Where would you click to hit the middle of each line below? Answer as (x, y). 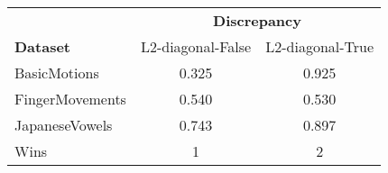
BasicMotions (57, 73)
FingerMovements (70, 99)
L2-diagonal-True (320, 46)
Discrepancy (257, 20)
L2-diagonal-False (196, 46)
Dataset (43, 46)
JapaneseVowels (64, 125)
